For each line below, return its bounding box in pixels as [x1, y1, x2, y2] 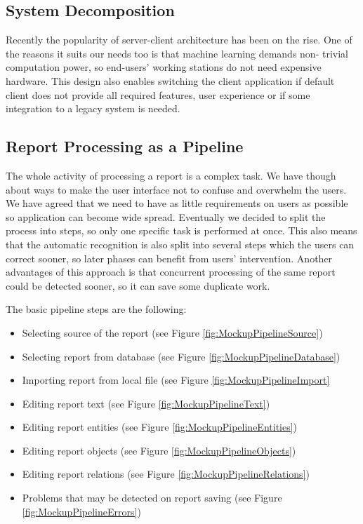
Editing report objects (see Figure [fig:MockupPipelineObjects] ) [22, 443, 296, 457]
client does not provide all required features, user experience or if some [6, 87, 310, 102]
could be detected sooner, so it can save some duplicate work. [6, 278, 270, 293]
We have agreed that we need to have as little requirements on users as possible [6, 196, 348, 210]
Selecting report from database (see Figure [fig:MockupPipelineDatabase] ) [22, 349, 341, 363]
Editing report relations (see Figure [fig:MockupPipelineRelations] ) [22, 466, 310, 481]
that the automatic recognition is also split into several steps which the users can [6, 236, 355, 251]
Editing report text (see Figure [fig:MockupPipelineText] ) [22, 396, 270, 410]
